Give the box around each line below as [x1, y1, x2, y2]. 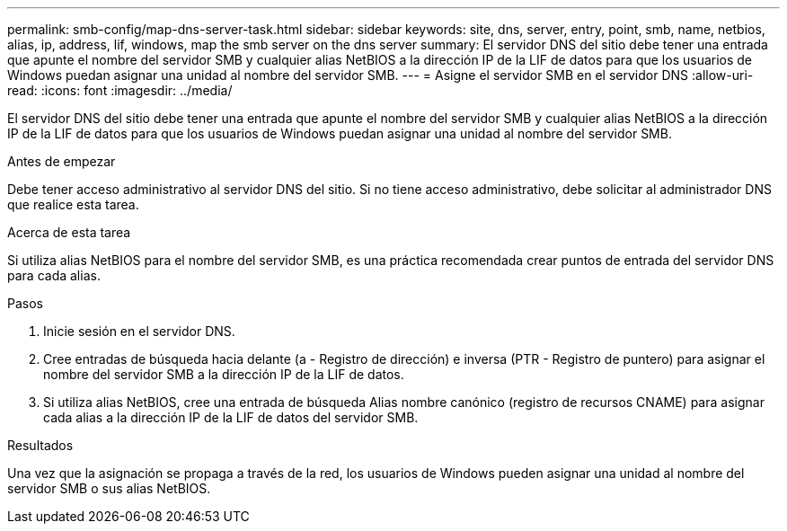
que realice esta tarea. [7, 197, 139, 212]
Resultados [7, 438, 74, 453]
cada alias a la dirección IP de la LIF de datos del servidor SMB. [43, 410, 419, 425]
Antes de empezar [7, 154, 116, 169]
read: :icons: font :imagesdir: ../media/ [7, 83, 233, 98]
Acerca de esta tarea [7, 225, 131, 240]
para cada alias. [7, 268, 101, 283]
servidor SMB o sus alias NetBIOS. [7, 481, 211, 496]
